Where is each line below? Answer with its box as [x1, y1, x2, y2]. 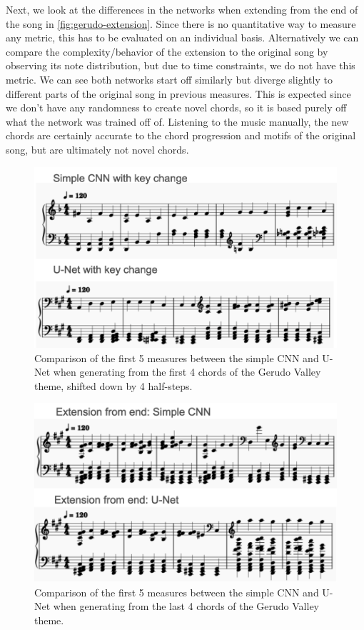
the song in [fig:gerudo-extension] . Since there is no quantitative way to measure [6, 16, 356, 31]
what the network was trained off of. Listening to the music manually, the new [6, 114, 349, 129]
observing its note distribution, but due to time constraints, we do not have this [6, 58, 355, 73]
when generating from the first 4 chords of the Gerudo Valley [53, 364, 321, 379]
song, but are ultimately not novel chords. [6, 141, 189, 156]
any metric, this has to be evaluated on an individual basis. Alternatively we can [6, 30, 359, 45]
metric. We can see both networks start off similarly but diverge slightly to [6, 71, 333, 86]
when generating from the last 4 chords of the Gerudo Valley [53, 599, 320, 614]
